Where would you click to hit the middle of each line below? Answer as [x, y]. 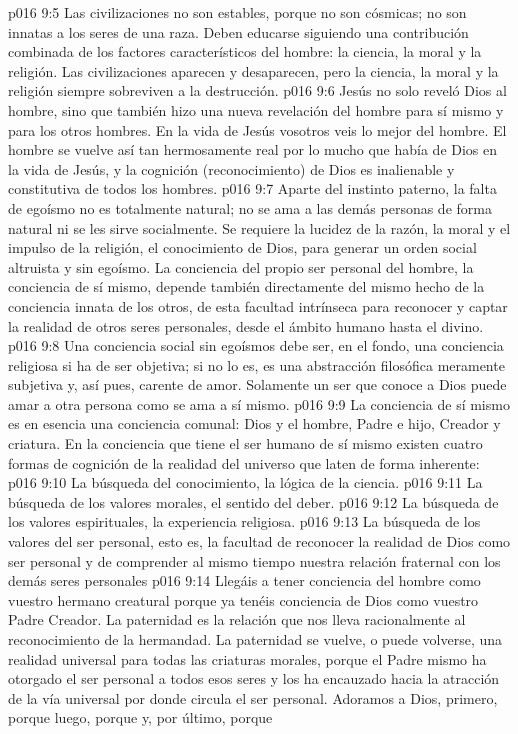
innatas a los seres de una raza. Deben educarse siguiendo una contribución [238, 31]
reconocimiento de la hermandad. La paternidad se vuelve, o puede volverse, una [255, 639]
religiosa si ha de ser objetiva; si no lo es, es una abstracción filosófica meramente [256, 364]
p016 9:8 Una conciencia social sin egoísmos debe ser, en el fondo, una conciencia [256, 345]
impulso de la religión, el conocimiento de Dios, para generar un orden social [242, 247]
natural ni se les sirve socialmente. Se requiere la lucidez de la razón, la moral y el [259, 227]
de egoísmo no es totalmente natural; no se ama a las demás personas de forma [250, 207]
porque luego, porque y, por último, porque [140, 717]
